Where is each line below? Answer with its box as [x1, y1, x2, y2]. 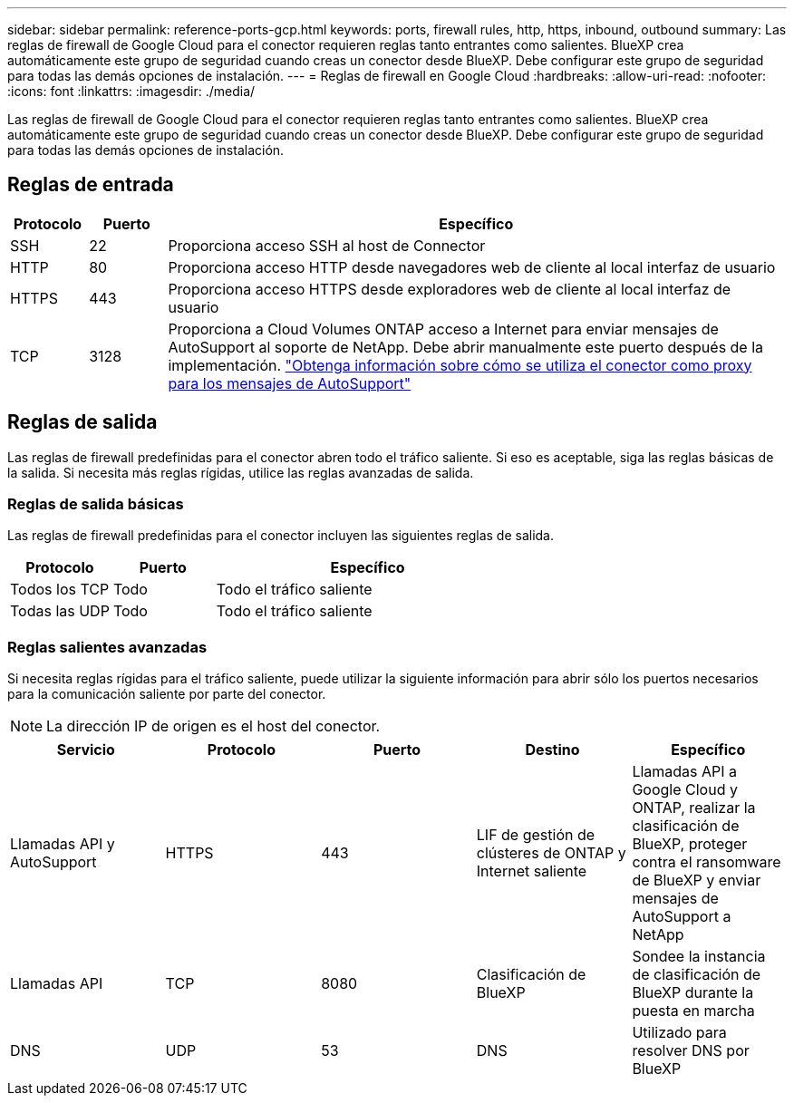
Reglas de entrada [7, 173, 174, 197]
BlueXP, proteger [632, 835, 748, 854]
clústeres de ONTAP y [476, 844, 626, 863]
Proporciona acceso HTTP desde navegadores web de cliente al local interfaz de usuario [168, 257, 776, 276]
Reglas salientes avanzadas [7, 637, 208, 656]
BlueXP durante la [632, 983, 754, 1002]
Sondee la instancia [632, 947, 766, 966]
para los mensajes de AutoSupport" [168, 373, 412, 392]
